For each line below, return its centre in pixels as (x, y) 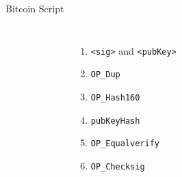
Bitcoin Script (35, 8)
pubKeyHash (115, 121)
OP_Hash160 (115, 97)
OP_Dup (105, 75)
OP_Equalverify (125, 144)
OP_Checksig (118, 166)
